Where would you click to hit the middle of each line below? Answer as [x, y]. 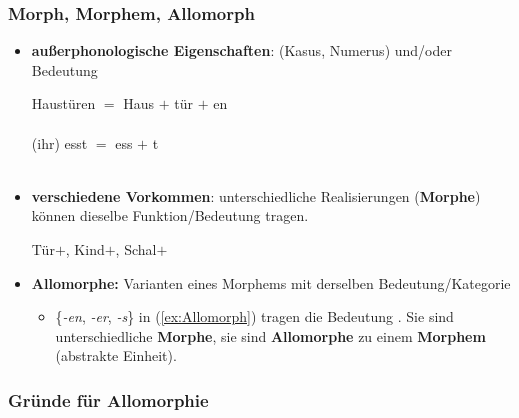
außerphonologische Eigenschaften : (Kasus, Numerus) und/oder [241, 50]
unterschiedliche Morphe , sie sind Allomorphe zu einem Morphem [270, 335]
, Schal [136, 248]
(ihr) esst [59, 142]
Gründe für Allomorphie [108, 399]
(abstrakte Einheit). [116, 355]
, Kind [85, 248]
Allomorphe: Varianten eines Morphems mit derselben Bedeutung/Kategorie [271, 282]
